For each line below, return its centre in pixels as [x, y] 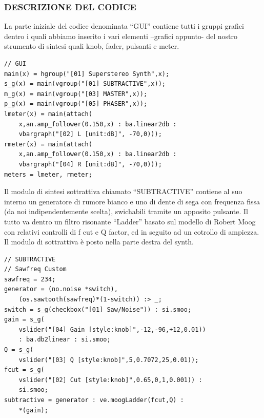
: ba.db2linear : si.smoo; [65, 340]
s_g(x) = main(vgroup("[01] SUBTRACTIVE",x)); [85, 84]
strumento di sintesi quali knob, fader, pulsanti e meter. [92, 46]
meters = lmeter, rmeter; [48, 174]
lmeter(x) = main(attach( [48, 114]
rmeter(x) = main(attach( [48, 144]
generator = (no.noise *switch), [61, 289]
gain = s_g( [24, 320]
